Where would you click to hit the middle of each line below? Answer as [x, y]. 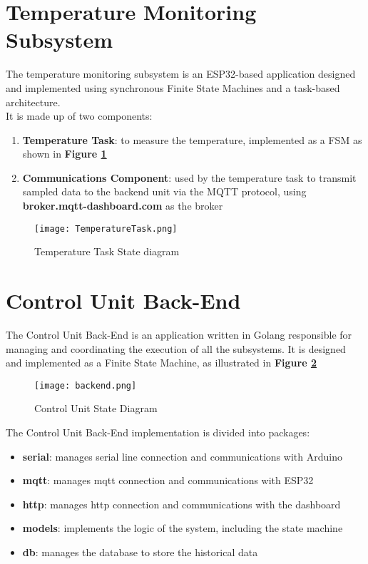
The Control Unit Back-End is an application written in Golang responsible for [179, 335]
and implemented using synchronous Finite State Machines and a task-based [173, 87]
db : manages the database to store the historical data [140, 552]
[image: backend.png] [86, 385]
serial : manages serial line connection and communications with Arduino [182, 456]
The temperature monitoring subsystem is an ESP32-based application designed [181, 74]
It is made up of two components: [79, 116]
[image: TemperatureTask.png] [106, 229]
